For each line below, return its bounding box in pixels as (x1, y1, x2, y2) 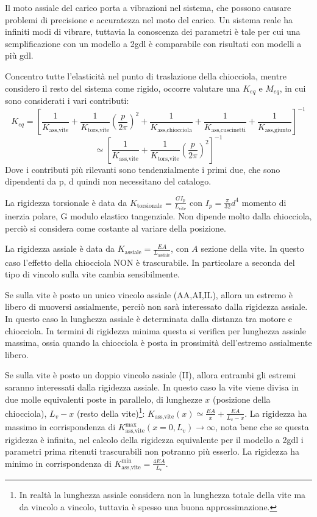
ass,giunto (265, 127, 291, 134)
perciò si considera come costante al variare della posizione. (5, 221, 226, 234)
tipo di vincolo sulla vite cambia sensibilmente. (5, 268, 180, 280)
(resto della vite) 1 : (77, 405, 145, 419)
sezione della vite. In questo (201, 242, 304, 255)
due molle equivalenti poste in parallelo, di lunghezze (5, 392, 202, 405)
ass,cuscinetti (211, 127, 246, 134)
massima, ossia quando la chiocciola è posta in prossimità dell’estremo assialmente (5, 336, 312, 349)
